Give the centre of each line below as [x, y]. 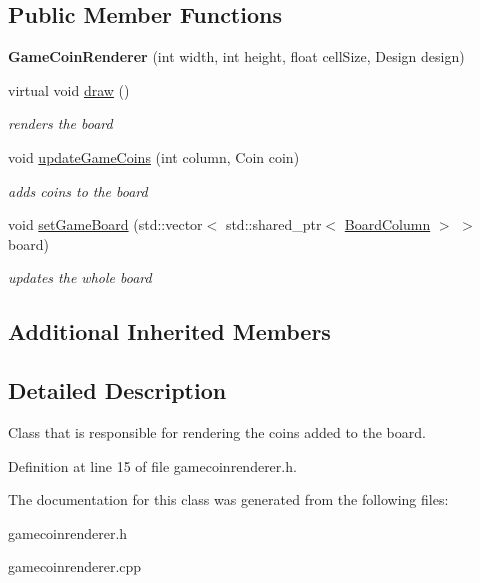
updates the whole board [80, 277]
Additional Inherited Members [169, 331]
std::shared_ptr [273, 224]
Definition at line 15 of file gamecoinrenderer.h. [152, 465]
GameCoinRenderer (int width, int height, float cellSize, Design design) [236, 56]
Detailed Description [117, 390]
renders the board [60, 123]
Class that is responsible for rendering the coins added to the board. [217, 431]
